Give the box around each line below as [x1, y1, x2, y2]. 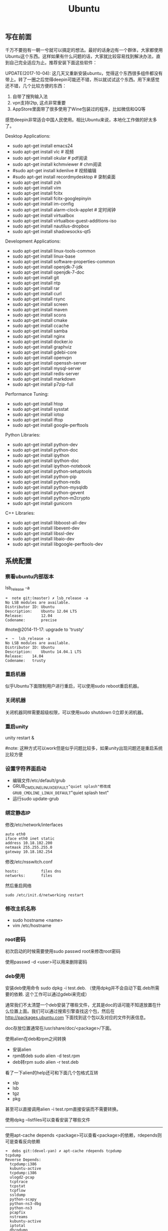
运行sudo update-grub [12, 796, 59, 802]
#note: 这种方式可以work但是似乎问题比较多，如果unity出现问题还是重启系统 [5, 745, 163, 751]
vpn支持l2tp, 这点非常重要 [12, 99, 66, 105]
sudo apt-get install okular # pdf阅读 [12, 155, 88, 161]
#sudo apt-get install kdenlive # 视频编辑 [12, 167, 96, 173]
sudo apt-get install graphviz [12, 344, 72, 350]
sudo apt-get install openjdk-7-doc [12, 269, 84, 275]
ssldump [9, 1192, 26, 1198]
